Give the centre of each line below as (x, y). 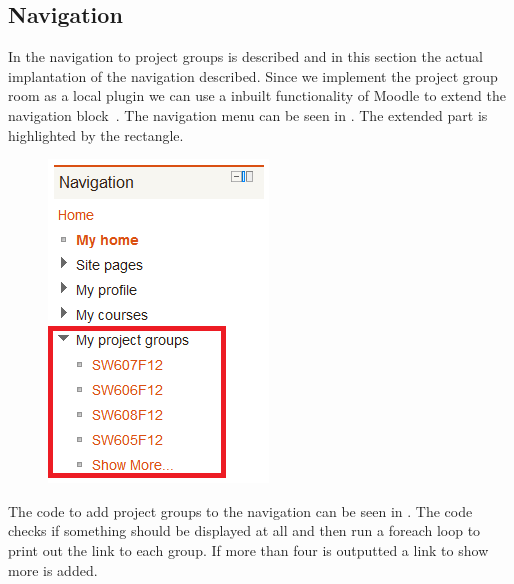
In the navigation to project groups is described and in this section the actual (245, 56)
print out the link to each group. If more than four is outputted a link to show (248, 549)
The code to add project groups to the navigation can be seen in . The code (240, 510)
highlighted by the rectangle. (96, 134)
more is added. (53, 569)
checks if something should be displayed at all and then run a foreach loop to (244, 530)
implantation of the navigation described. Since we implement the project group (253, 75)
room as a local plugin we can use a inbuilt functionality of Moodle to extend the (257, 95)
